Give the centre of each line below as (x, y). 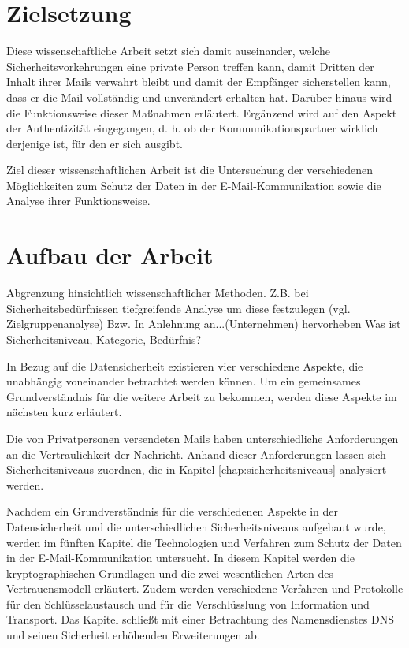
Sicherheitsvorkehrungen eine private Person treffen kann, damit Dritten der (190, 66)
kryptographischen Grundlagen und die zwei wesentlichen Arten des (170, 573)
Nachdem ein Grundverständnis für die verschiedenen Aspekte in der (173, 511)
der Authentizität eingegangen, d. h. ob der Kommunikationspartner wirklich (192, 128)
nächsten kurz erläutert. (64, 412)
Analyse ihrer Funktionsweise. (78, 201)
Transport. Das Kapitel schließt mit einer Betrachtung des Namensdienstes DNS (201, 619)
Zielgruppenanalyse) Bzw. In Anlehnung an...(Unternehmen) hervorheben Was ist (204, 324)
